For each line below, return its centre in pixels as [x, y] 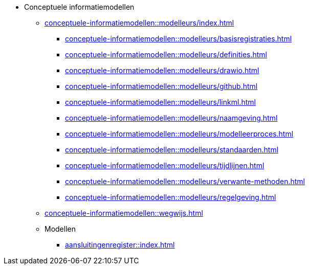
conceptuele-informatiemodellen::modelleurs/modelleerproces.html [179, 134]
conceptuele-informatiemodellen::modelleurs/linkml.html [160, 102]
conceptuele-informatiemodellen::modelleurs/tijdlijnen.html [165, 165]
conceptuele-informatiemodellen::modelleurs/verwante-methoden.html [185, 181]
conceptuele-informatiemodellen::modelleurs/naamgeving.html [171, 118]
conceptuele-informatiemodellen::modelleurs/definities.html [166, 54]
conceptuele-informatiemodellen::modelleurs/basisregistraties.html [179, 39]
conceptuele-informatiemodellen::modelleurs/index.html [139, 23]
